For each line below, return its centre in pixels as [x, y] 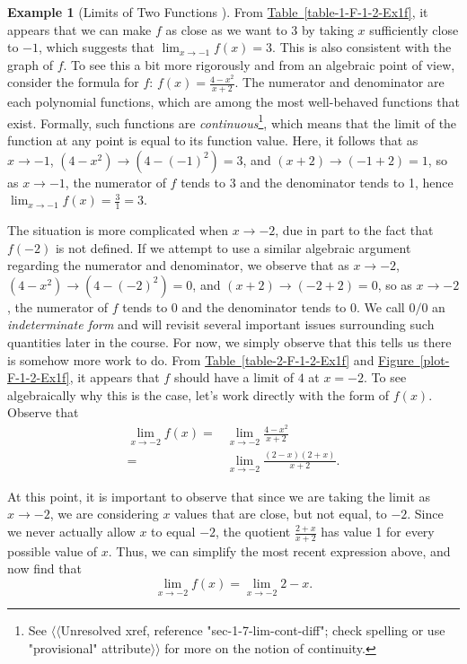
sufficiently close [414, 29]
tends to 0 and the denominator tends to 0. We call [264, 306]
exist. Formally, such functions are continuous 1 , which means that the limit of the [232, 121]
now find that [44, 568]
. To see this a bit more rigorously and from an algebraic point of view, [259, 64]
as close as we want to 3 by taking [260, 29]
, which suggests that [97, 47]
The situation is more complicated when [118, 230]
